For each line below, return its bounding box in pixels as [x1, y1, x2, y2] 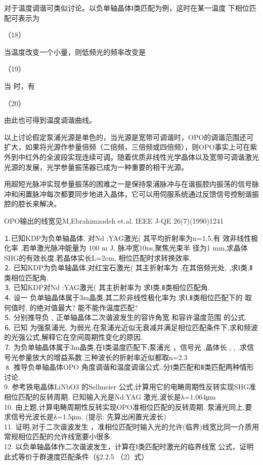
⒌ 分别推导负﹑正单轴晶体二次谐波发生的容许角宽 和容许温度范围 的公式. [4, 312, 247, 323]
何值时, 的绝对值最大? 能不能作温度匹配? [4, 302, 138, 312]
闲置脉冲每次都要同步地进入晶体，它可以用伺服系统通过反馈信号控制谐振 [18, 188, 259, 199]
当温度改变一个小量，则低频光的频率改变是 [4, 46, 146, 57]
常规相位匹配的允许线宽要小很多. [4, 431, 112, 442]
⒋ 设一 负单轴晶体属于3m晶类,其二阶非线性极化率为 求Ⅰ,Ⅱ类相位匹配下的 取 [4, 292, 252, 303]
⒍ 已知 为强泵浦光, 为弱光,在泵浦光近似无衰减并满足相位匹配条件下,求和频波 [4, 321, 258, 332]
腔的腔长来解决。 [4, 198, 61, 209]
